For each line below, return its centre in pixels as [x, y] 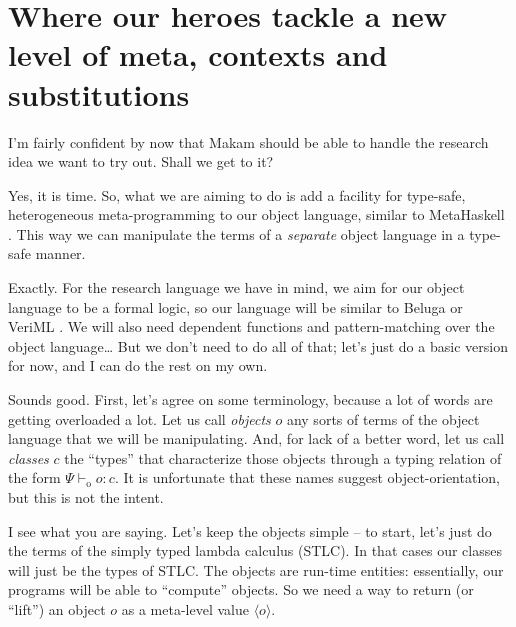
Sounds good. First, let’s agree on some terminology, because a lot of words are [250, 399]
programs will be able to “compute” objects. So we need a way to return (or [241, 589]
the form [34, 477]
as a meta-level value [185, 608]
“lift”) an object [57, 608]
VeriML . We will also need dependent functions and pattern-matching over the [251, 326]
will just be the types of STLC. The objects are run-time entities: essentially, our [256, 569]
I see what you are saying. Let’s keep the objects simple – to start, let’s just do [250, 530]
